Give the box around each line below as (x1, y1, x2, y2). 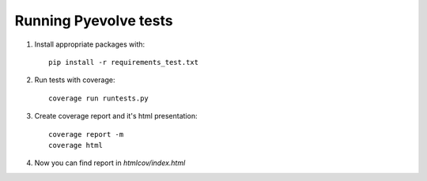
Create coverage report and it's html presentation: (34, 111, 198, 121)
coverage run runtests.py (48, 93, 149, 103)
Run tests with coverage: (34, 75, 115, 85)
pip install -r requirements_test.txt (48, 58, 199, 66)
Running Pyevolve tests (14, 12, 173, 29)
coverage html (48, 141, 103, 149)
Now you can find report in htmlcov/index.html (34, 158, 186, 168)
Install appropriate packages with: (34, 40, 145, 49)
